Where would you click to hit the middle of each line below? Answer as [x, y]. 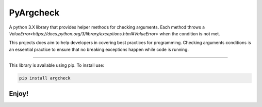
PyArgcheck [34, 13]
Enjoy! [19, 94]
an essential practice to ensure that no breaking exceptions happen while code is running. [99, 49]
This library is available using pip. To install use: [57, 65]
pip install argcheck [45, 78]
